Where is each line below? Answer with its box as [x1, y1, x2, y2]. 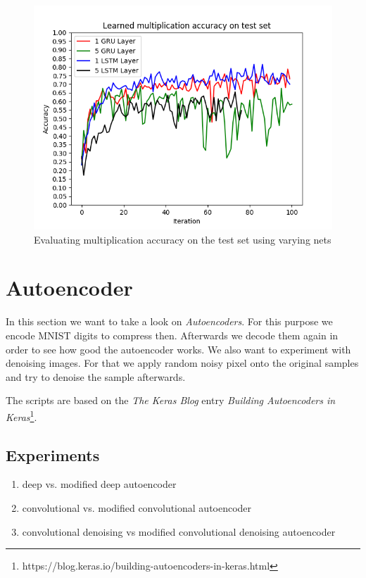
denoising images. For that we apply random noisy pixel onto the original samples [6, 356, 359, 370]
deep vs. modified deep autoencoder [22, 477, 177, 491]
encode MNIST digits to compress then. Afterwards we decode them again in [6, 327, 339, 342]
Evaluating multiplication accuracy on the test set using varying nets [34, 232, 332, 246]
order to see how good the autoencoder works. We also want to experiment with [6, 341, 351, 356]
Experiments [6, 444, 100, 465]
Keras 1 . [6, 407, 37, 424]
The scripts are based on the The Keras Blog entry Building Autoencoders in [6, 393, 336, 408]
